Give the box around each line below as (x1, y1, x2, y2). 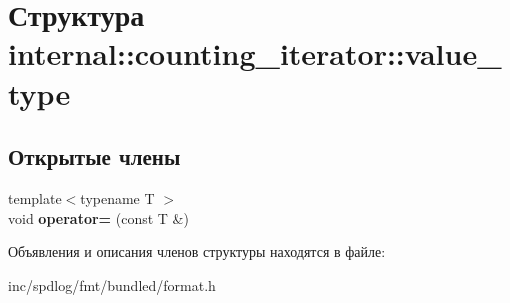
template (8, 187, 62, 208)
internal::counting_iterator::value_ (8, 33, 502, 74)
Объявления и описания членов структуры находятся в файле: (8, 241, 386, 262)
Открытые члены (8, 141, 181, 172)
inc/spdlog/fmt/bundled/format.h (8, 274, 216, 295)
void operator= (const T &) (8, 207, 189, 228)
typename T (80, 187, 155, 208)
